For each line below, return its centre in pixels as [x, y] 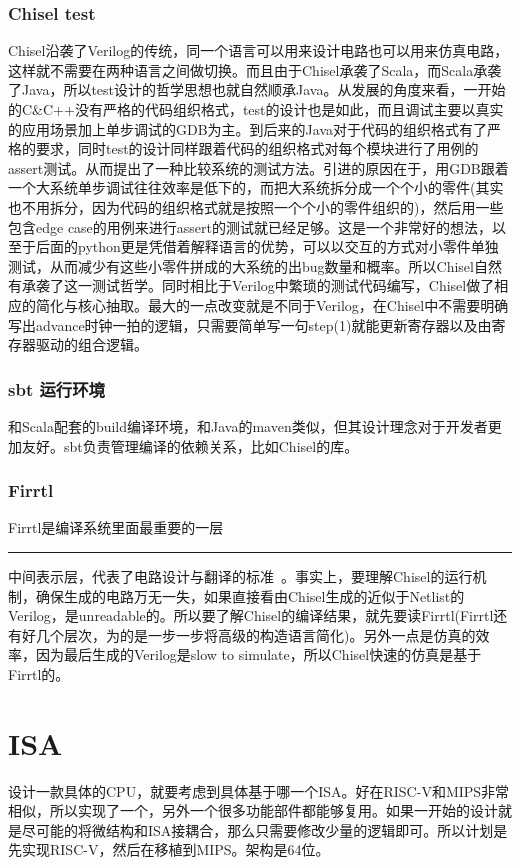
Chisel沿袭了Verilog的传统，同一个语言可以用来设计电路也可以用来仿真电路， [258, 50]
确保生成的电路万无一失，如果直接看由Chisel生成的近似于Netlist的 [250, 595]
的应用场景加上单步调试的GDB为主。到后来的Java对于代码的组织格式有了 [248, 128]
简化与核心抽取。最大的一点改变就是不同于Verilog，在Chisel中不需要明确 [272, 304]
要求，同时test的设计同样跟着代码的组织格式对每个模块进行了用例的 [257, 148]
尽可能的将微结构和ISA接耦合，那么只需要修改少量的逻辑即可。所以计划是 [264, 829]
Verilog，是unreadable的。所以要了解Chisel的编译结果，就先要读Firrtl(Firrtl [251, 615]
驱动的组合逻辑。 [91, 344]
